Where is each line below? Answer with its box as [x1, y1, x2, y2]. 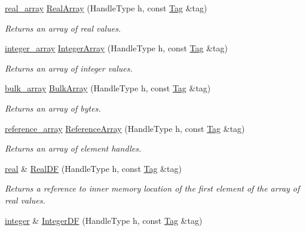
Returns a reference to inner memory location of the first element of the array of [5, 182, 300, 195]
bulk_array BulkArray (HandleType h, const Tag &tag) [5, 82, 211, 94]
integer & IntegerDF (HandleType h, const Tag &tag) [5, 214, 203, 226]
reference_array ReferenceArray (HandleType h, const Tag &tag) [5, 122, 245, 134]
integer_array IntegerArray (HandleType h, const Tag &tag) [5, 42, 228, 54]
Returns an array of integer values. [5, 61, 133, 74]
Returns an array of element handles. [5, 142, 142, 155]
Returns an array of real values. [5, 21, 121, 34]
